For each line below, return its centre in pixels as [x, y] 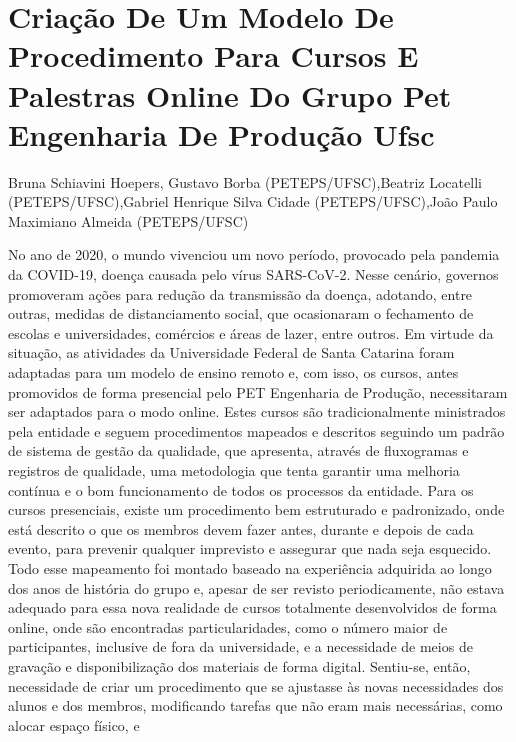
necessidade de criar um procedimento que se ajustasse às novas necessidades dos [256, 685]
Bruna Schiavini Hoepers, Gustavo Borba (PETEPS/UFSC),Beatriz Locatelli [245, 181]
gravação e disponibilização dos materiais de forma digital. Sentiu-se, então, [239, 665]
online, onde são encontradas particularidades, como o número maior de [228, 626]
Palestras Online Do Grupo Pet [230, 94]
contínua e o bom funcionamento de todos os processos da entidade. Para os [241, 489]
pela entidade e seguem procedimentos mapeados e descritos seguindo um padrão [256, 430]
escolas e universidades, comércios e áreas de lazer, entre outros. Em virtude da [251, 332]
